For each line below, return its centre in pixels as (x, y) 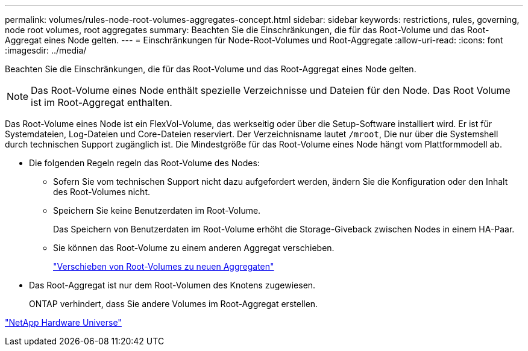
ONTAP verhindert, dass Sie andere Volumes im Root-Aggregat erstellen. (174, 304)
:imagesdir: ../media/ (46, 50)
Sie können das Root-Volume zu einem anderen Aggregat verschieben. (194, 248)
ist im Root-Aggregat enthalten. (102, 102)
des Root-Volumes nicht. (102, 192)
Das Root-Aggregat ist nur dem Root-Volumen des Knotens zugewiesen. (172, 285)
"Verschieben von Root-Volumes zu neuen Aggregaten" (164, 266)
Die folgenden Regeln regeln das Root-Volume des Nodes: (144, 163)
